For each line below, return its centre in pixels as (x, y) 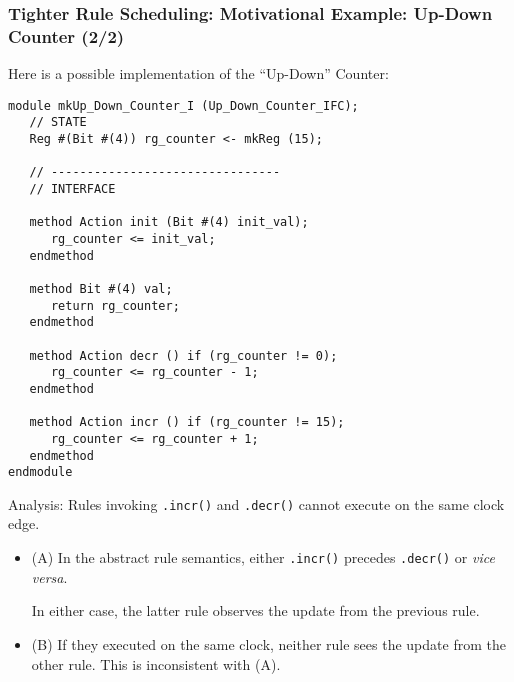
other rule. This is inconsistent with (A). (156, 663)
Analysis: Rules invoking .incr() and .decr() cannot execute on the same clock (256, 503)
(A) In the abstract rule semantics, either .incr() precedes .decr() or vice (263, 557)
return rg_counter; (115, 305)
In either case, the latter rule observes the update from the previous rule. (255, 610)
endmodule (40, 472)
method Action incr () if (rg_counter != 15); (187, 422)
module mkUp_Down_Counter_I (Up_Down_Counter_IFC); (183, 105)
